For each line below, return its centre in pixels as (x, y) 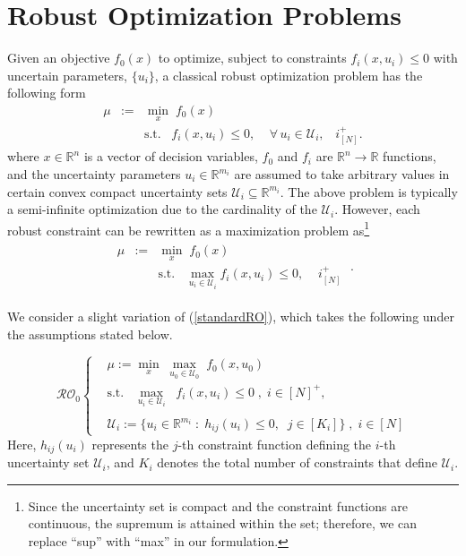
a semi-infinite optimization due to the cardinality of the (162, 209)
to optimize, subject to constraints (252, 58)
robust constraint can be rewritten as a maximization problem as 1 (189, 228)
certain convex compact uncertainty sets (117, 191)
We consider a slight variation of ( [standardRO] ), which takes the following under (231, 316)
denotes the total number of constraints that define (297, 462)
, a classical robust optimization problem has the (289, 75)
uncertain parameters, (67, 75)
